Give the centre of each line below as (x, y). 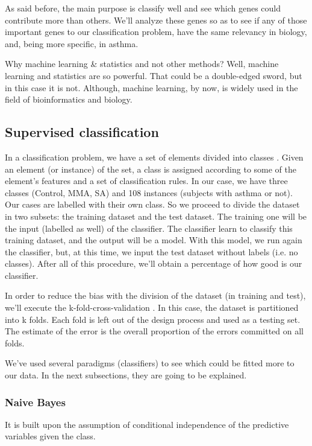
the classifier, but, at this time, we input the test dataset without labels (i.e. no (151, 251)
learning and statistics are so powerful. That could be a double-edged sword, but (154, 75)
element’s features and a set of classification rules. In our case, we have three (146, 181)
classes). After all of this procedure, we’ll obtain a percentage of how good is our (154, 263)
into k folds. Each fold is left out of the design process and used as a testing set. (153, 319)
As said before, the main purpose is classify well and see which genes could (143, 8)
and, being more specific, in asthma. (72, 43)
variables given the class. (50, 436)
